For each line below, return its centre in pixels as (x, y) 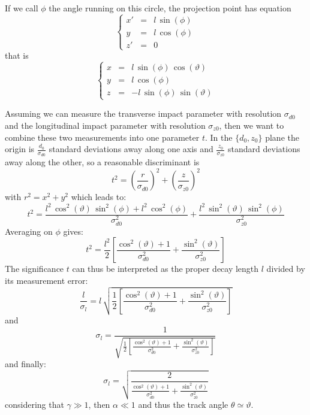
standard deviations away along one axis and (131, 149)
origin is (20, 149)
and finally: (25, 364)
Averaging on (29, 231)
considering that (34, 405)
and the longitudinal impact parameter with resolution (105, 125)
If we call (22, 8)
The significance (34, 269)
